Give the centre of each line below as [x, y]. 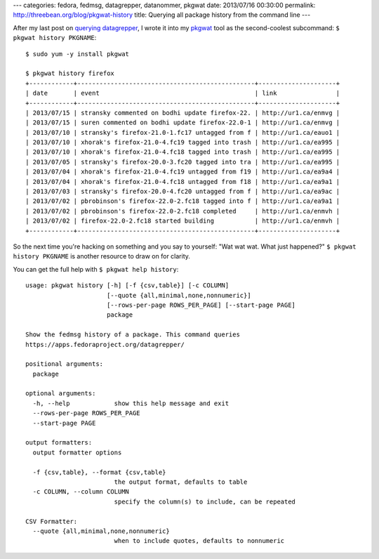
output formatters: [59, 443]
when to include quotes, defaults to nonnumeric [199, 541]
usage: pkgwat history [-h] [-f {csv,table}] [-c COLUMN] [127, 285]
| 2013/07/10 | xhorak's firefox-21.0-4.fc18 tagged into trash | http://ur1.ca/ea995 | [183, 152]
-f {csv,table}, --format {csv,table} [99, 472]
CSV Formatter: [52, 521]
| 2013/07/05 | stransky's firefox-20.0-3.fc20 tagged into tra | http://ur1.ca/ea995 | [183, 162]
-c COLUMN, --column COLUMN [81, 492]
